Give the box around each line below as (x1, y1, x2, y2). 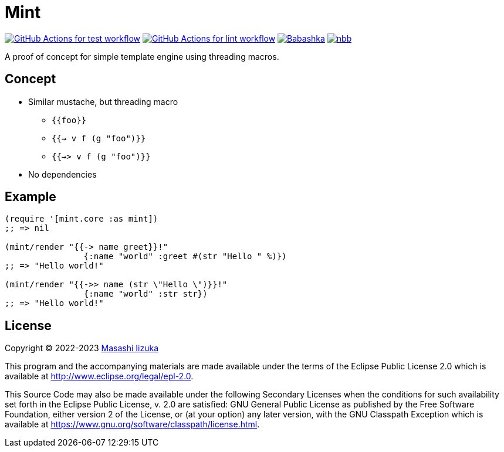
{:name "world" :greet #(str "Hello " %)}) (83, 252, 287, 261)
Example (5, 189, 56, 205)
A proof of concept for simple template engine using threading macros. (5, 51, 279, 62)
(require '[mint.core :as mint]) (5, 214, 158, 224)
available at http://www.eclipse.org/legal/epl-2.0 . (5, 371, 194, 382)
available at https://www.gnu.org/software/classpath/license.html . (5, 419, 260, 430)
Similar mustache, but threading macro (28, 96, 178, 107)
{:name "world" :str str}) (83, 289, 208, 299)
